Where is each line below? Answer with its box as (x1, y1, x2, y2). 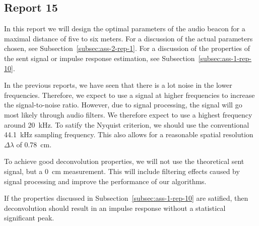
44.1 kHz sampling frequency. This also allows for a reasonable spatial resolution (4, 129, 253, 140)
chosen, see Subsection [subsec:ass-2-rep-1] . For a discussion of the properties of (4, 43, 250, 53)
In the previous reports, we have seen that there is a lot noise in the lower (4, 80, 232, 90)
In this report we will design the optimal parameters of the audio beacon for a (4, 23, 245, 34)
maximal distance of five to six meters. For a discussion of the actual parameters (4, 33, 253, 43)
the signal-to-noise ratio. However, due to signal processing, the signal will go (4, 99, 242, 110)
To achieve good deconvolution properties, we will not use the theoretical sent (4, 156, 244, 166)
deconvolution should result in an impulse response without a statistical (4, 202, 226, 213)
